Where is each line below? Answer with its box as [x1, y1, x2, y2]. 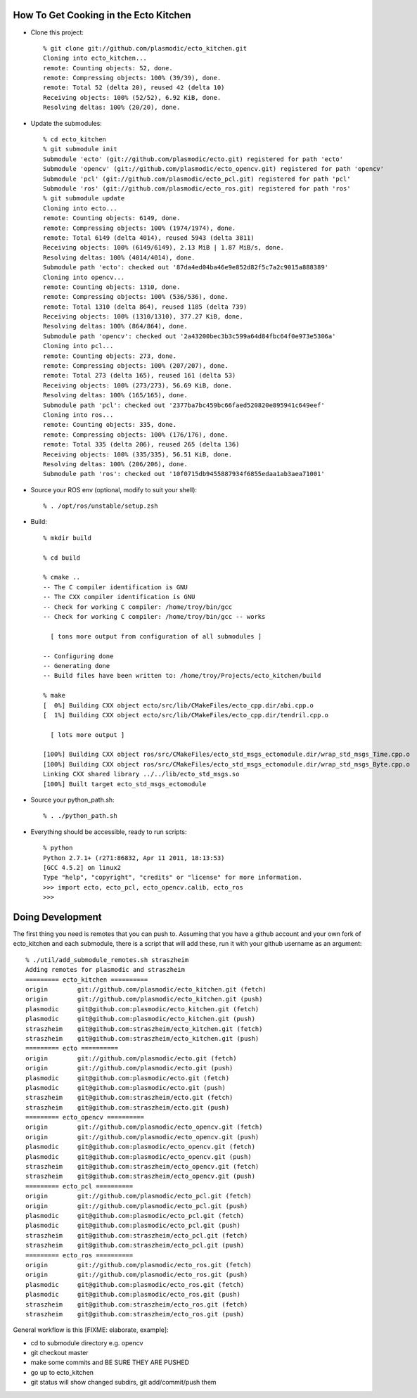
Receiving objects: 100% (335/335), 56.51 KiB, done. [43, 450, 232, 458]
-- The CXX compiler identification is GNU [43, 593, 195, 601]
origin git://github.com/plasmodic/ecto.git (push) [25, 1064, 233, 1072]
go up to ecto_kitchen [30, 1368, 94, 1376]
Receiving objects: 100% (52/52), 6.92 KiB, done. [43, 94, 222, 101]
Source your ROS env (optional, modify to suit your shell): [30, 485, 197, 494]
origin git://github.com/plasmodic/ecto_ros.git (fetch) [25, 1261, 252, 1269]
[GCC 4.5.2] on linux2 [43, 864, 122, 871]
